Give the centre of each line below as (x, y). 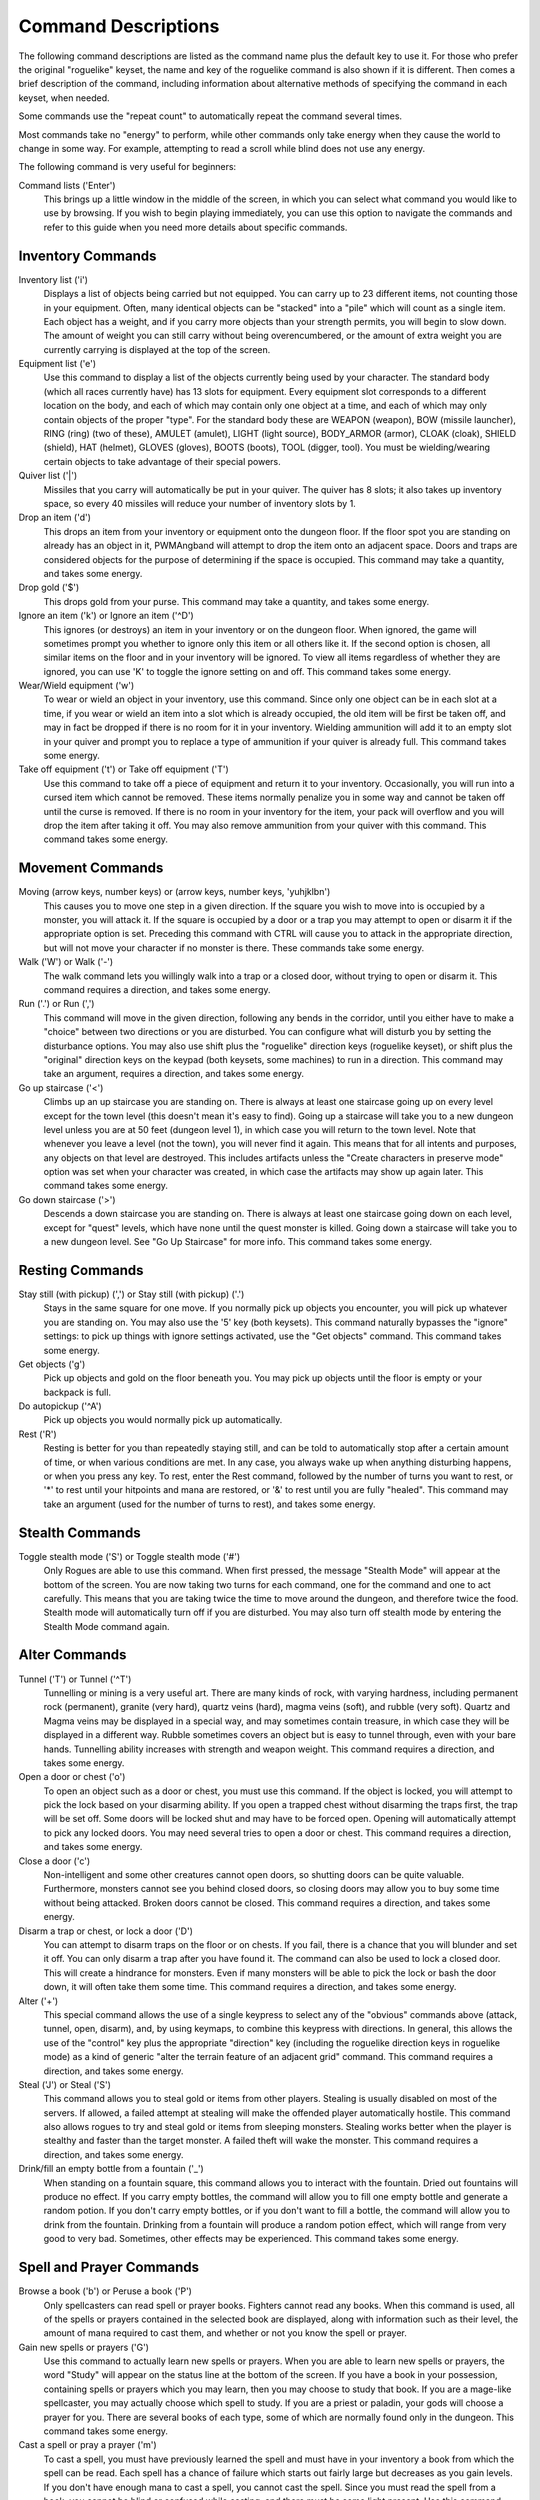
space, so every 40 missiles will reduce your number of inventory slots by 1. (200, 503)
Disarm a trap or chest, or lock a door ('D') (106, 1931)
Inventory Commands (87, 255)
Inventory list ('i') (53, 279)
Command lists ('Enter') (67, 185)
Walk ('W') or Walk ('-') (66, 962)
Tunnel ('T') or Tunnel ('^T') (75, 1679)
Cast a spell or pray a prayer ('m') (87, 2445)
